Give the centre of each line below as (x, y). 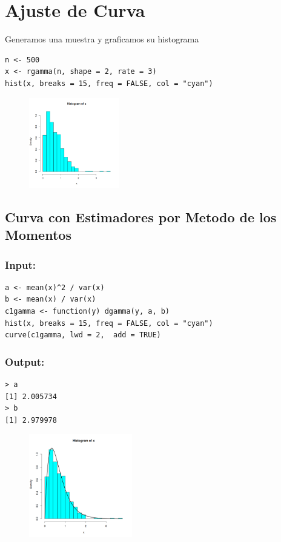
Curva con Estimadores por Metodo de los (141, 216)
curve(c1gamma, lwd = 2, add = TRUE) (83, 335)
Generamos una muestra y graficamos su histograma (102, 39)
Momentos (38, 235)
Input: (21, 264)
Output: (25, 361)
